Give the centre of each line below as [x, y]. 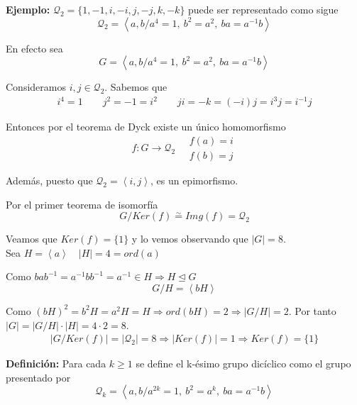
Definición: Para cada [56, 364]
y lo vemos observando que [190, 239]
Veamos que [32, 239]
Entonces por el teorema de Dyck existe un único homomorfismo [146, 127]
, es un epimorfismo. [194, 180]
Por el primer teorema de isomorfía [82, 204]
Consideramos [36, 87]
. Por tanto [312, 310]
